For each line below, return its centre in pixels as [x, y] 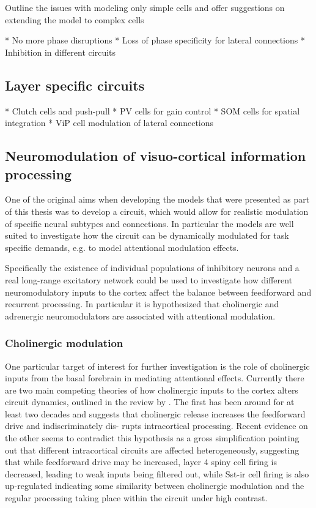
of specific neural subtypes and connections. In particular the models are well [149, 223]
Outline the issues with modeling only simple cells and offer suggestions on [145, 7]
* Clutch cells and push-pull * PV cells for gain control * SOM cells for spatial [152, 110]
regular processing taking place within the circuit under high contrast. [136, 498]
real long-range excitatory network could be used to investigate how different [149, 279]
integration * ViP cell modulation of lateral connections [109, 123]
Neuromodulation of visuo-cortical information [156, 156]
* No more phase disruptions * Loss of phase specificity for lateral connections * [155, 40]
